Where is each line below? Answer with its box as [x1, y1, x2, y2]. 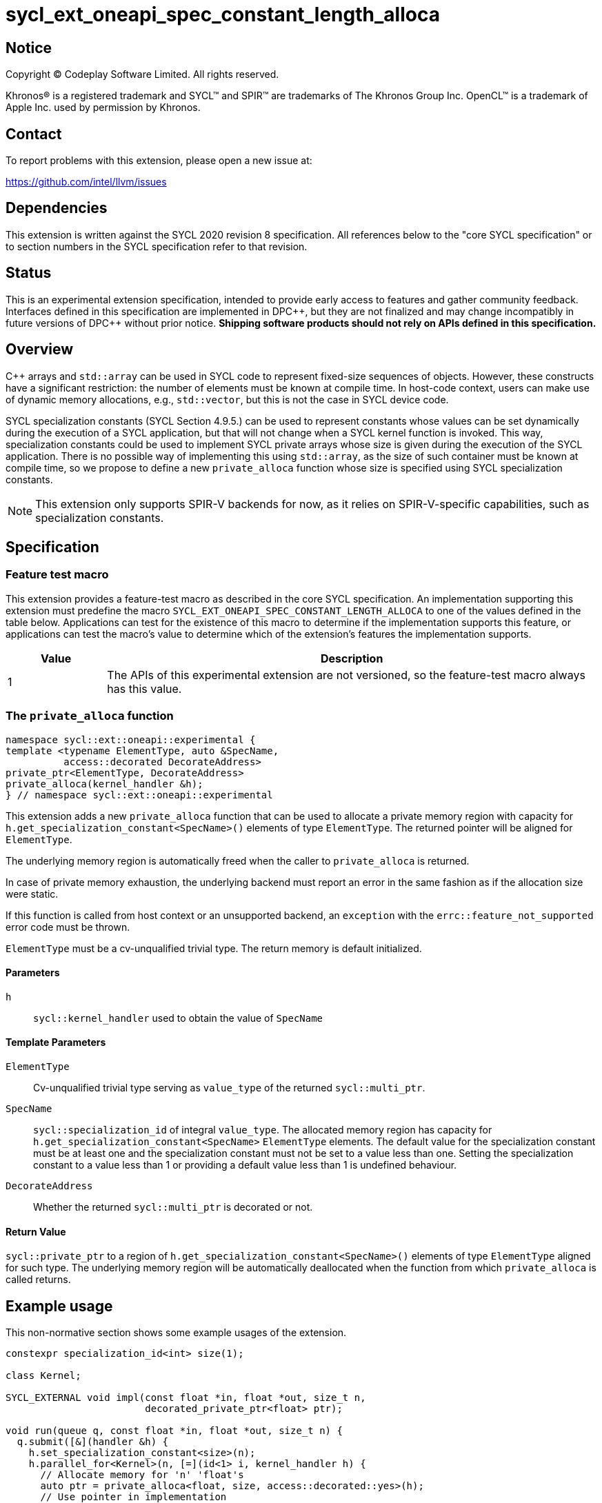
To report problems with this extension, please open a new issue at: [6, 154, 312, 167]
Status [6, 264, 52, 282]
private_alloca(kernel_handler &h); [6, 778, 203, 789]
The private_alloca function [6, 709, 174, 723]
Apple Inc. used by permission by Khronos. [6, 101, 201, 114]
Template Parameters [6, 1036, 106, 1049]
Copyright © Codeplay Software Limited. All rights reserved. [6, 68, 279, 81]
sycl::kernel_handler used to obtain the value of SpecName [33, 1011, 323, 1024]
